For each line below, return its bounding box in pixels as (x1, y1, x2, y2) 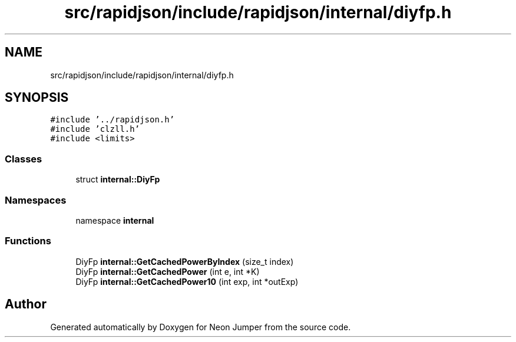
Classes (5, 152, 42, 165)
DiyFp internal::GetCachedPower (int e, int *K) (75, 266, 260, 277)
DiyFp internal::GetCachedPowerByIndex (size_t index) (75, 256, 294, 267)
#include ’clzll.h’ (50, 124, 140, 134)
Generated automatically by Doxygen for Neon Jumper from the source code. (50, 321, 351, 332)
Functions (5, 235, 51, 247)
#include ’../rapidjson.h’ (50, 115, 175, 125)
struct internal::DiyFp (75, 174, 160, 185)
